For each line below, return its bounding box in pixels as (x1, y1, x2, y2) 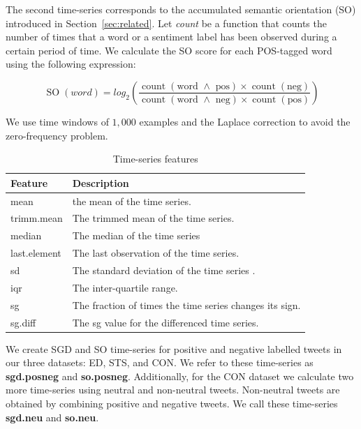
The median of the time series (72, 228, 200, 243)
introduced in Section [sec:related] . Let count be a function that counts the (6, 15, 327, 30)
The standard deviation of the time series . (72, 262, 256, 277)
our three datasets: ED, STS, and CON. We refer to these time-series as (6, 355, 314, 370)
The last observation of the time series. (72, 246, 240, 260)
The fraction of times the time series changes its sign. (72, 297, 301, 312)
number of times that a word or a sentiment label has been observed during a (6, 29, 337, 44)
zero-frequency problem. (6, 128, 108, 142)
